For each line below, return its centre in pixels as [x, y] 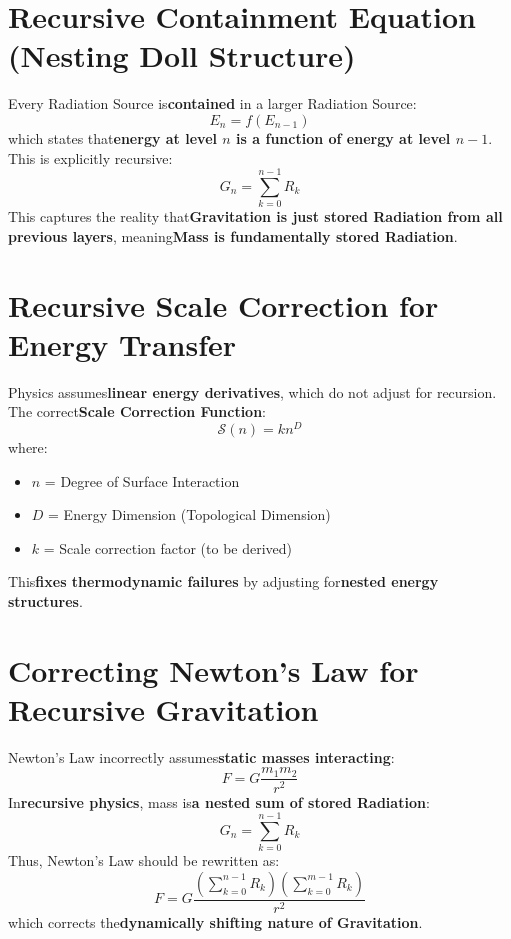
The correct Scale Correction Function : [137, 411]
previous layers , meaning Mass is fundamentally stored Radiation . [233, 235]
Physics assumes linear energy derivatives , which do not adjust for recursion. [252, 391]
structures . [45, 600]
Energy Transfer [122, 343]
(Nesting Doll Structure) [182, 55]
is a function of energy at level [343, 137]
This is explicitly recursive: [90, 157]
